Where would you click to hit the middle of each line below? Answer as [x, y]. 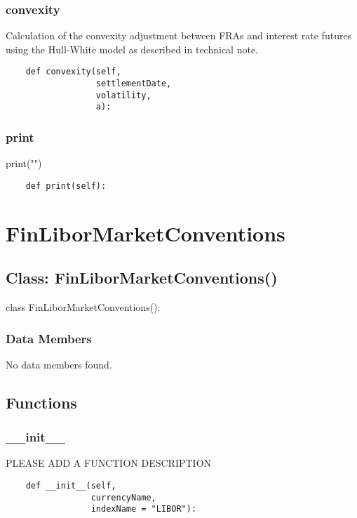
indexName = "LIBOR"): [144, 509]
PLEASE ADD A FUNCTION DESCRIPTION [109, 463]
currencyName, [123, 497]
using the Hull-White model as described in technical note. [132, 49]
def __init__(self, [71, 486]
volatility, [123, 95]
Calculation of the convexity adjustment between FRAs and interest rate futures [179, 35]
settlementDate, [134, 84]
